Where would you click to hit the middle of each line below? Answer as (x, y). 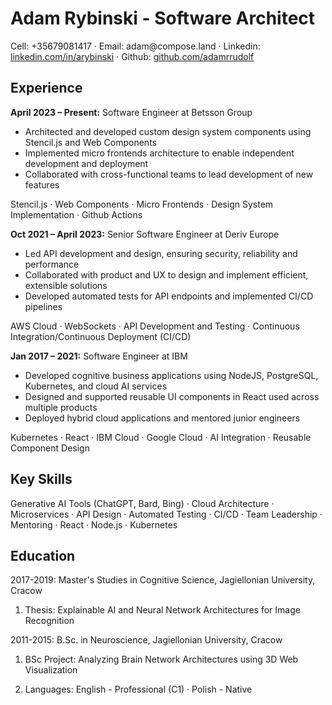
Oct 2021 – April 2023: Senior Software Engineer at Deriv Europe (145, 234)
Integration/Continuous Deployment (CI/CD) (101, 336)
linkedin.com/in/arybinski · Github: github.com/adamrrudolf (132, 56)
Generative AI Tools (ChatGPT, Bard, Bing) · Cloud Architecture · (142, 503)
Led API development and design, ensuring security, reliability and (161, 253)
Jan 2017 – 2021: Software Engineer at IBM (99, 356)
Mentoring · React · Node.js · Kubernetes (94, 524)
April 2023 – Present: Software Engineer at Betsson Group (131, 112)
